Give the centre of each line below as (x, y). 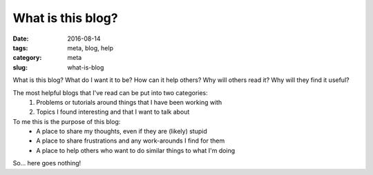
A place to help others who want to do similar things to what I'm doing (136, 150)
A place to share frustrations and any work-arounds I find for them (131, 141)
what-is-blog (86, 67)
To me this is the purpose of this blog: (67, 121)
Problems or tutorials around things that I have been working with (129, 102)
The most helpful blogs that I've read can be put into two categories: (111, 92)
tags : (20, 48)
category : (27, 58)
